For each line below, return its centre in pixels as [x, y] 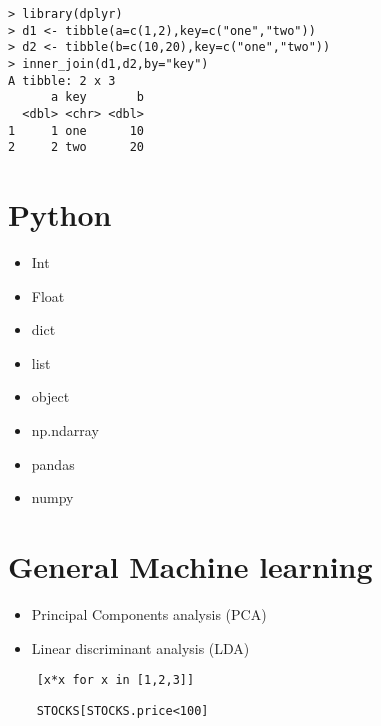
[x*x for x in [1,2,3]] [115, 680]
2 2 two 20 [76, 147]
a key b [97, 97]
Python [60, 214]
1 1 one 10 [76, 130]
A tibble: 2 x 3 [62, 80]
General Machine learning [190, 565]
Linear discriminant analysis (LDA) [140, 647]
